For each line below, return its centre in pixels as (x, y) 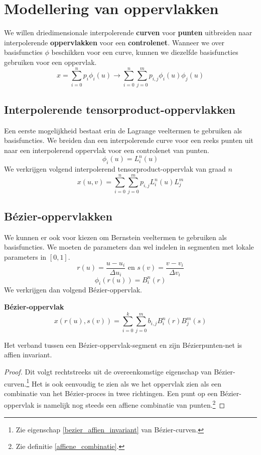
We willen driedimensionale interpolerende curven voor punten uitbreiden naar (128, 32)
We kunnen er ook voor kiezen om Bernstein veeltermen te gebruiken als (115, 237)
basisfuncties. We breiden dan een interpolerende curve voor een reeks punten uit (129, 140)
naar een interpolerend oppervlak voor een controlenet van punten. (107, 150)
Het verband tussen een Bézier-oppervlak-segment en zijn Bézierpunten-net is (123, 345)
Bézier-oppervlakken (58, 216)
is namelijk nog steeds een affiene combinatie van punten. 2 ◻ (131, 404)
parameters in (25, 257)
